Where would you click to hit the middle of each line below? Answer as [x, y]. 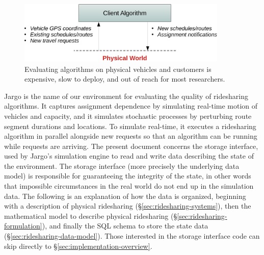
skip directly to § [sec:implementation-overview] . [78, 246]
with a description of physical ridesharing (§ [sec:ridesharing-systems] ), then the [128, 206]
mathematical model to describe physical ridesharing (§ [91, 215]
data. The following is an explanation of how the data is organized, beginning [125, 196]
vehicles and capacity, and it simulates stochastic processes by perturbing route [128, 116]
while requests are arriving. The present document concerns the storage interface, [131, 146]
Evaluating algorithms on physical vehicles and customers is [118, 69]
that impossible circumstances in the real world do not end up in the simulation [129, 186]
